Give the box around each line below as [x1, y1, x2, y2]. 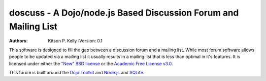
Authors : [9, 38, 28, 44]
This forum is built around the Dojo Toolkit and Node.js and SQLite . [9, 69, 145, 75]
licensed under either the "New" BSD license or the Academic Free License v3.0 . [9, 61, 173, 66]
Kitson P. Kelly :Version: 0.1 [48, 38, 103, 44]
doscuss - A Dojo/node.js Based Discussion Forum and [9, 7, 239, 18]
